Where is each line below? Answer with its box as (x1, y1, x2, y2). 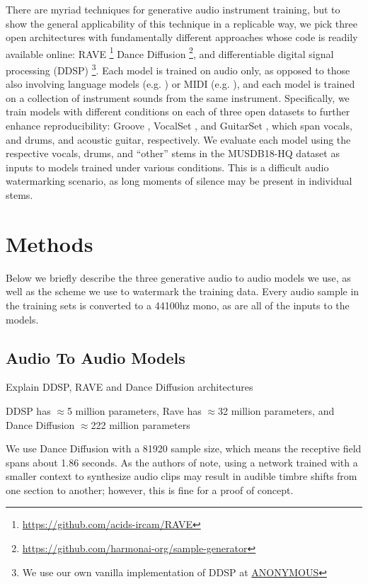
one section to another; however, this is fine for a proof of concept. (6, 482, 294, 497)
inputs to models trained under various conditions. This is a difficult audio (6, 159, 329, 174)
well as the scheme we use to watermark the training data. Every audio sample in (6, 284, 360, 299)
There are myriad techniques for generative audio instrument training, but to (6, 2, 340, 16)
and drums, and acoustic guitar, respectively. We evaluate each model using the (6, 132, 351, 147)
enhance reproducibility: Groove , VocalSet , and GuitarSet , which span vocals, (6, 118, 352, 133)
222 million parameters (91, 417, 190, 432)
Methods (6, 229, 93, 258)
